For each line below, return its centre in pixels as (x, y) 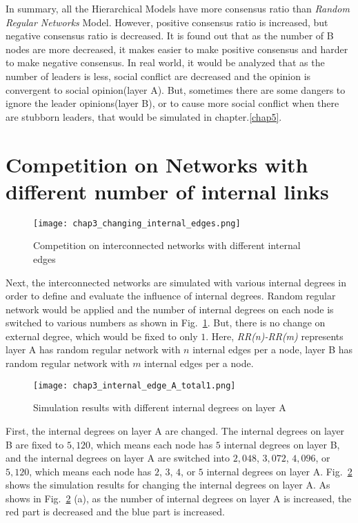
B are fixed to (35, 444)
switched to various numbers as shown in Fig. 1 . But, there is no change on (166, 323)
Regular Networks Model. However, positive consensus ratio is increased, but (167, 22)
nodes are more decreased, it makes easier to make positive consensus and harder (177, 49)
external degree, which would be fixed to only (102, 336)
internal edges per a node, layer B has (273, 349)
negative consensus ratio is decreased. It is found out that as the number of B (170, 36)
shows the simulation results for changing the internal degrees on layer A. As (168, 485)
